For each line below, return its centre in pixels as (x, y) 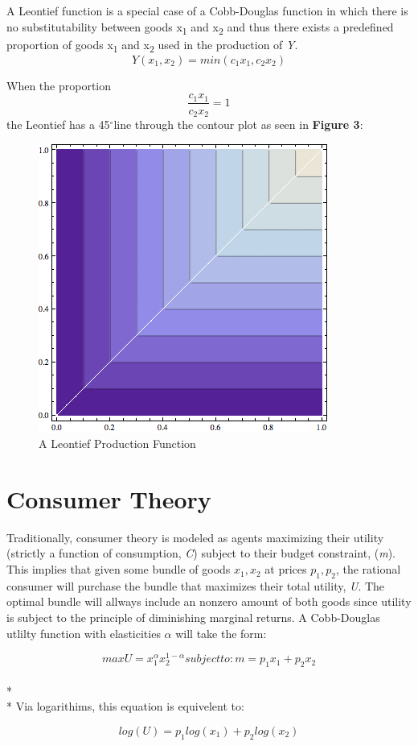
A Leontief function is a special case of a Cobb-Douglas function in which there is (207, 10)
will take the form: (221, 633)
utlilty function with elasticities (84, 633)
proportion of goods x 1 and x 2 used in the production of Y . (152, 45)
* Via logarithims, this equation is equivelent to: (125, 706)
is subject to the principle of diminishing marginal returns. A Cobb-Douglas (193, 618)
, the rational (368, 569)
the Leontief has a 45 (58, 124)
